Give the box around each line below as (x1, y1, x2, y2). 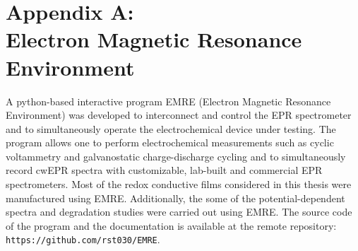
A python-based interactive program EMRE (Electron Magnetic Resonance (6, 93, 331, 108)
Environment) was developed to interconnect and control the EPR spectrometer (6, 107, 352, 122)
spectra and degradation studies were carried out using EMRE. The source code (6, 204, 352, 219)
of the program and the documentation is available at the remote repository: (6, 218, 337, 233)
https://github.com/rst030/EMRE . (6, 232, 160, 247)
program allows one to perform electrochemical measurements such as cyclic (6, 135, 334, 150)
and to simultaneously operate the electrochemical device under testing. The (6, 121, 336, 136)
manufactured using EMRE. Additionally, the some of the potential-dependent (6, 190, 345, 205)
